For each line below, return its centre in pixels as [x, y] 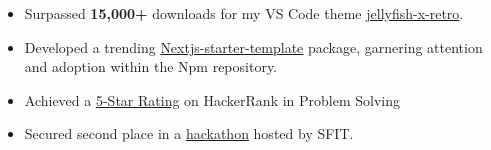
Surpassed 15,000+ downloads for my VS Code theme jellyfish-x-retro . [244, 13]
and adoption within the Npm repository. [151, 66]
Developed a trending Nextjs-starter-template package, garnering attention [253, 46]
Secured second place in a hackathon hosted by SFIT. [189, 133]
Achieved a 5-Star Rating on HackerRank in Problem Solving [212, 99]
